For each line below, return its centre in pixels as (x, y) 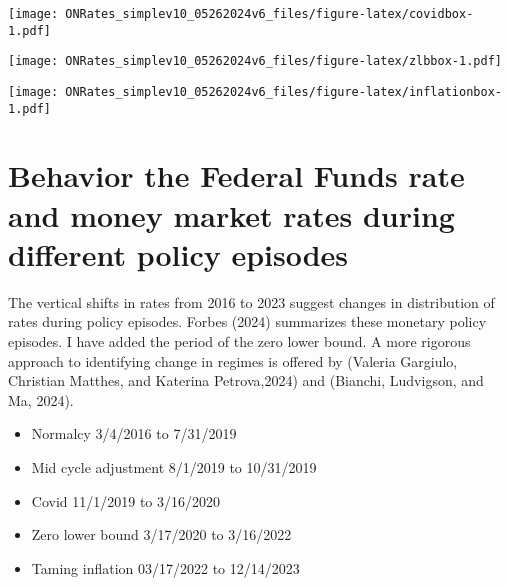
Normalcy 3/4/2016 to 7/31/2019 (134, 433)
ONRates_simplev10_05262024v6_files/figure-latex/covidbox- (269, 14)
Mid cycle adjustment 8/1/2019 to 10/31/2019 (174, 466)
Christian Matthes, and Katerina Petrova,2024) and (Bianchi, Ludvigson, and (246, 380)
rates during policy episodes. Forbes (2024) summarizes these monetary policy (247, 321)
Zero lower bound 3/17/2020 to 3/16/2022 (161, 534)
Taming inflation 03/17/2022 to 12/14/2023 (165, 567)
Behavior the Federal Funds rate (236, 175)
